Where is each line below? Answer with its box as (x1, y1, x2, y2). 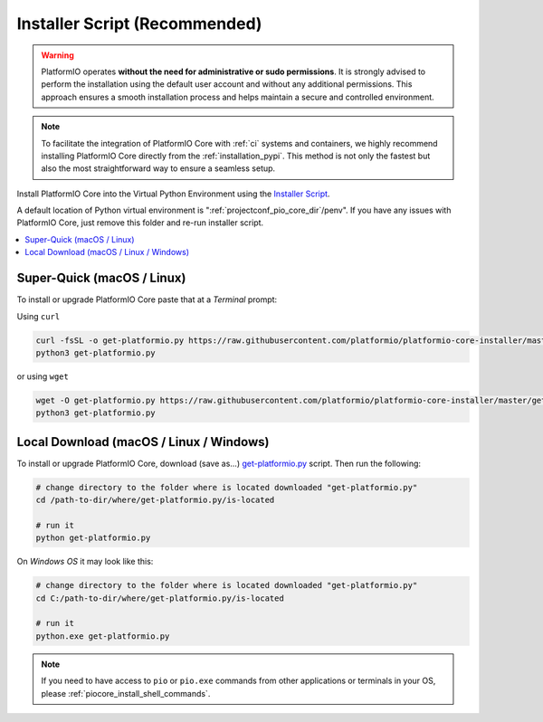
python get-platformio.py (35, 533, 151, 543)
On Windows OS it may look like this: (16, 556, 154, 567)
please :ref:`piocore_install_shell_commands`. (41, 688, 211, 698)
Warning (41, 50, 74, 61)
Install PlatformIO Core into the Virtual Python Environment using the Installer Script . (16, 188, 330, 199)
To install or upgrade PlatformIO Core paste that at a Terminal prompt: (16, 294, 278, 305)
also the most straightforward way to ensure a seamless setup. (41, 163, 276, 174)
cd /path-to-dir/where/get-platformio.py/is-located (35, 495, 275, 506)
